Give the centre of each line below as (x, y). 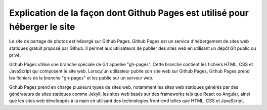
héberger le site (42, 27)
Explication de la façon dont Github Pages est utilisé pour (129, 13)
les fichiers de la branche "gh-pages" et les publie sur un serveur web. (81, 78)
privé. (15, 55)
